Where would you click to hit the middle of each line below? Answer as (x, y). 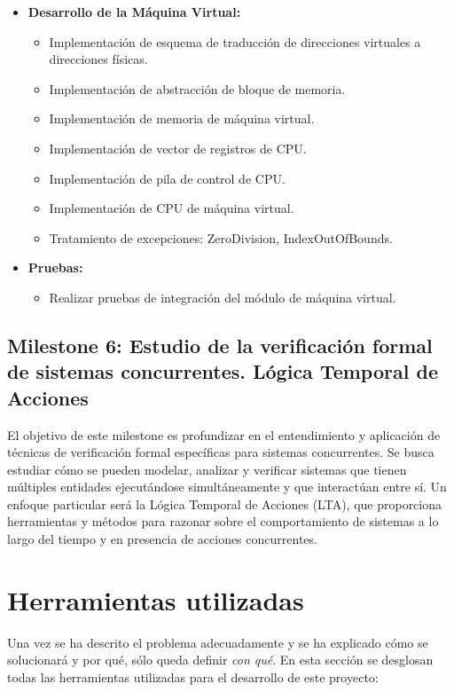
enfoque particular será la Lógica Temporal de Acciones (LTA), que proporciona (225, 503)
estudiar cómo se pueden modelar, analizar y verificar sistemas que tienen (207, 469)
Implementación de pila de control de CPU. (167, 178)
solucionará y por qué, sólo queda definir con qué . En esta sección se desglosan (220, 660)
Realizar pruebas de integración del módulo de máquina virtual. (223, 297)
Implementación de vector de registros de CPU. (178, 148)
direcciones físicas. (98, 59)
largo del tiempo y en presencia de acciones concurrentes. (162, 539)
